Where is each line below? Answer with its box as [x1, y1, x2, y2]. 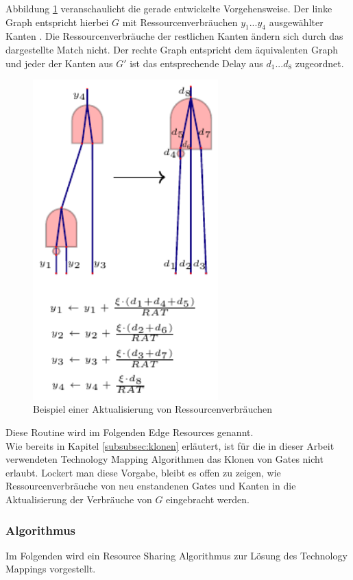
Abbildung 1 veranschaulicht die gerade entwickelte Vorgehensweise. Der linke [5, 1, 332, 15]
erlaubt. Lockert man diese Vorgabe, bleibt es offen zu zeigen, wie [5, 465, 281, 479]
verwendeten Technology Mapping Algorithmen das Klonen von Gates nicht [5, 452, 324, 466]
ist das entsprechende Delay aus [130, 56, 263, 70]
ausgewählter [269, 14, 324, 29]
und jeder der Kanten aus [5, 56, 113, 70]
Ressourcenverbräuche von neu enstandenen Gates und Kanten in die [5, 479, 296, 493]
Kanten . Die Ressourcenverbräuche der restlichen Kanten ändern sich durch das [5, 29, 343, 43]
